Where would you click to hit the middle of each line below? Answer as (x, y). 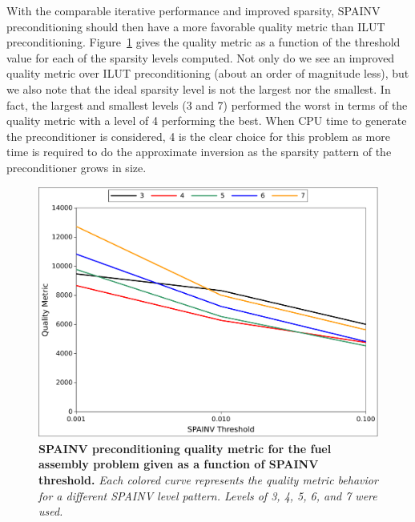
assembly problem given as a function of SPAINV (179, 464)
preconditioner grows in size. (77, 167)
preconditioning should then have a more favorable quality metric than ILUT (196, 26)
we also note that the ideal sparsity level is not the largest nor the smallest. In (199, 88)
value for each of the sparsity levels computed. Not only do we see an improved (201, 57)
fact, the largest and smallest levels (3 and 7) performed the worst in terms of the (207, 104)
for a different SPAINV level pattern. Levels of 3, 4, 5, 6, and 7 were (208, 495)
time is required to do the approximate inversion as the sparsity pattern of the (199, 152)
